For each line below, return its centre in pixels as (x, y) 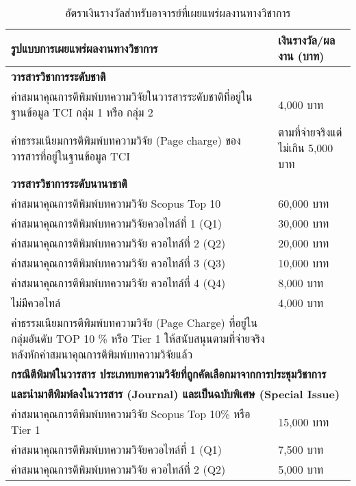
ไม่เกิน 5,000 (306, 148)
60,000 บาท (304, 203)
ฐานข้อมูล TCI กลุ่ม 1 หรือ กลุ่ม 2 (82, 112)
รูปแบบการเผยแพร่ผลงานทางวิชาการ (85, 48)
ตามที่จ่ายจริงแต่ (310, 132)
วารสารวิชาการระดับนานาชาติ (69, 183)
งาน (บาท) (301, 56)
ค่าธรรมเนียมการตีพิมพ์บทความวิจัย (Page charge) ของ (126, 140)
